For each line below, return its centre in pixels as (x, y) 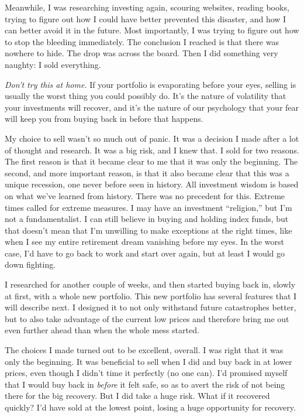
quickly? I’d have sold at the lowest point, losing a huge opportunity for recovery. (150, 407)
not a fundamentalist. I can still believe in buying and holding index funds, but (147, 219)
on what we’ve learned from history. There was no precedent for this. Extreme (145, 195)
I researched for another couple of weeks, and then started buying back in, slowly (150, 284)
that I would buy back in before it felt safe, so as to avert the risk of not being (145, 384)
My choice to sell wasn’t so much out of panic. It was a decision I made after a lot (152, 138)
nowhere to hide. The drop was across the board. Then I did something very (141, 53)
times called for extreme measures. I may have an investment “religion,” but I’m (148, 207)
